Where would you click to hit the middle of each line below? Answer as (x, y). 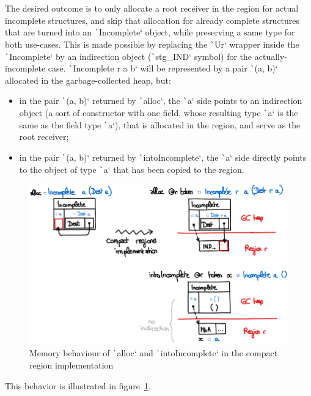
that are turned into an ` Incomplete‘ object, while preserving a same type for (150, 32)
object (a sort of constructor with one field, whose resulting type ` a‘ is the (159, 113)
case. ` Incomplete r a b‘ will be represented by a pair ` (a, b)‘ (163, 68)
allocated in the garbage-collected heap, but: (88, 80)
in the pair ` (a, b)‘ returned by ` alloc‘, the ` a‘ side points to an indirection (161, 101)
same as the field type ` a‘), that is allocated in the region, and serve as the (160, 124)
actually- (271, 56)
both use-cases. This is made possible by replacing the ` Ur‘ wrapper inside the (152, 44)
